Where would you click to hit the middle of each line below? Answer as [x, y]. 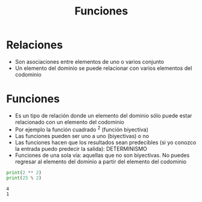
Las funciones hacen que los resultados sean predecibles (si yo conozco [106, 142]
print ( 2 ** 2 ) [24, 172]
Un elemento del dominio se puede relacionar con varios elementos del [103, 68]
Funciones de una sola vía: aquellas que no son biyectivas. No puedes [102, 155]
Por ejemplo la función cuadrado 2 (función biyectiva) [82, 129]
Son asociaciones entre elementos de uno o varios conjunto [90, 62]
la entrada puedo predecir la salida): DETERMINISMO [81, 148]
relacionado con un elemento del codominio [70, 122]
